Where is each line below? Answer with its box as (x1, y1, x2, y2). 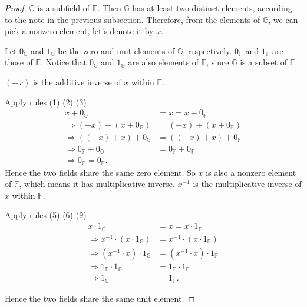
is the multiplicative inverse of (193, 178, 302, 190)
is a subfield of (37, 2, 90, 14)
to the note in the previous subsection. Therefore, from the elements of (5, 13, 260, 25)
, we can (268, 13, 298, 25)
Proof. (5, 2, 27, 14)
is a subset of (240, 56, 288, 68)
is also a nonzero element (206, 166, 296, 178)
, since (206, 56, 229, 68)
